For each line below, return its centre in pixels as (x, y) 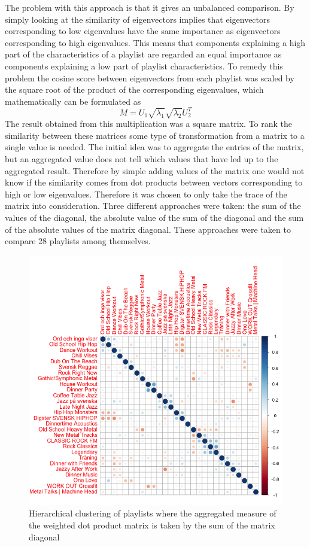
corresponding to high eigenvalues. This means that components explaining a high (155, 42)
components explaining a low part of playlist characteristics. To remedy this (144, 66)
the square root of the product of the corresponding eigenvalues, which (134, 89)
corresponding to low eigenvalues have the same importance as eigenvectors (143, 31)
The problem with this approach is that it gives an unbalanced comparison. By (150, 7)
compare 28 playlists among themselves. (78, 241)
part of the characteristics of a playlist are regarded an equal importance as (143, 54)
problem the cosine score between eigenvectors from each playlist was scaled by (150, 78)
